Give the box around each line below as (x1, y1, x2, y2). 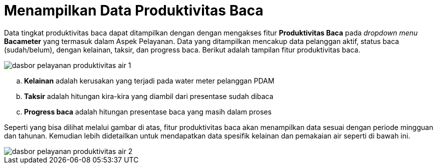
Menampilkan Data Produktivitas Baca (4, 2, 264, 19)
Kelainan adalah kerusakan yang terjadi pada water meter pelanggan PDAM (24, 76, 275, 85)
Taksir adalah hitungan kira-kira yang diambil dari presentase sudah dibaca (24, 91, 274, 100)
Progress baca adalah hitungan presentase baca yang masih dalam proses (24, 107, 272, 116)
